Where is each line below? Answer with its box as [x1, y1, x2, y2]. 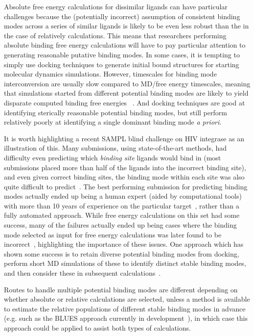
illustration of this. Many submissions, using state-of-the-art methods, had [4, 143, 227, 153]
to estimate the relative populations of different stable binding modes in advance [4, 303, 246, 313]
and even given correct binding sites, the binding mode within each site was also [4, 172, 245, 182]
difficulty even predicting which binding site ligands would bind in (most [4, 152, 221, 162]
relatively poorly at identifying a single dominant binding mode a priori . [4, 117, 222, 127]
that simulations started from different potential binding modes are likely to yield [4, 88, 249, 98]
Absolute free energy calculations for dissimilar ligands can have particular [4, 1, 228, 11]
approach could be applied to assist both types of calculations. [4, 323, 191, 333]
